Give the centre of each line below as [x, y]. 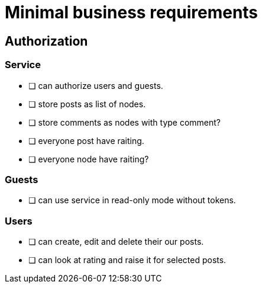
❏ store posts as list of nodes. [87, 104]
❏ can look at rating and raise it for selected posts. [127, 260]
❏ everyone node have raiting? [89, 159]
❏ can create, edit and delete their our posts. [116, 242]
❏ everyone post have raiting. [86, 140]
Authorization [46, 41]
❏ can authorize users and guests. [96, 85]
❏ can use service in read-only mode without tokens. [132, 200]
